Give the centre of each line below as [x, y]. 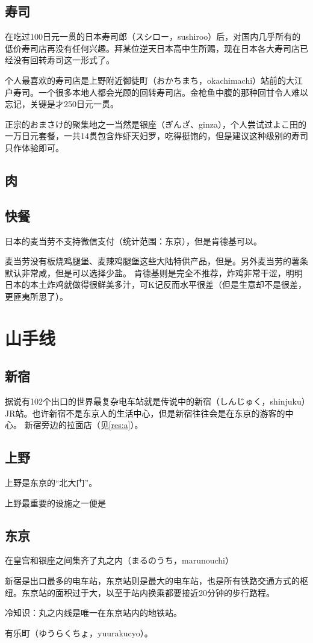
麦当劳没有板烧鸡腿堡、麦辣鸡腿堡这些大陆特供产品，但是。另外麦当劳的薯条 [156, 261]
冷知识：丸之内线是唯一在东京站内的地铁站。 [93, 613]
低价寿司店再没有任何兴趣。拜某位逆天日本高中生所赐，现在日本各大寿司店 [152, 48]
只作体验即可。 [34, 147]
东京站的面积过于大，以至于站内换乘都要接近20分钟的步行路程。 [148, 592]
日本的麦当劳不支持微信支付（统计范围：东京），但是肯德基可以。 [133, 241]
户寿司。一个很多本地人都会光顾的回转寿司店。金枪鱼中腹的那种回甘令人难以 [156, 92]
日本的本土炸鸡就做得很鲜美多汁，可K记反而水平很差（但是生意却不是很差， [156, 284]
